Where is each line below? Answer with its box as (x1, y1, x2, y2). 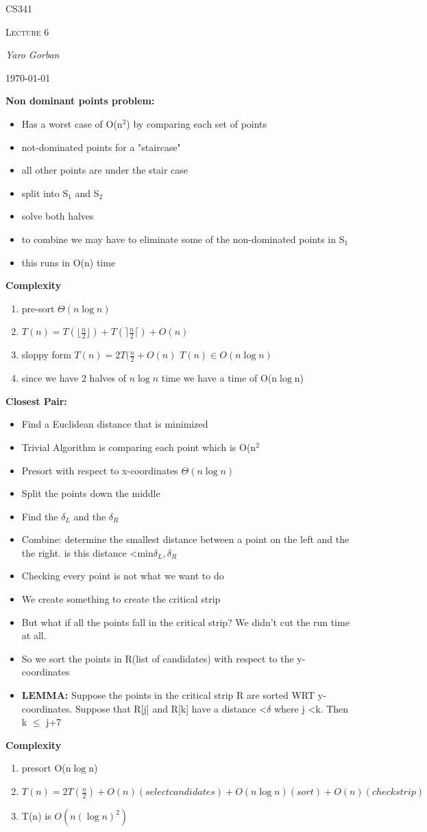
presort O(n (21, 761, 71, 775)
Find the (21, 509, 58, 523)
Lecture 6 (5, 24, 49, 38)
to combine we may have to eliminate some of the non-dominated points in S (21, 231, 345, 246)
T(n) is (21, 809, 51, 823)
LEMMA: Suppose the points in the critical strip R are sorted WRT (21, 688, 315, 702)
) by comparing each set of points (126, 116, 267, 130)
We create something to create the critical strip (21, 592, 221, 606)
